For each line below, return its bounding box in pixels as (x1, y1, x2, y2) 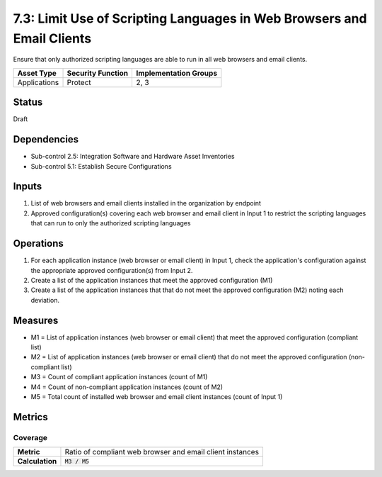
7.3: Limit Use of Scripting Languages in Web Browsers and (13, 11, 367, 26)
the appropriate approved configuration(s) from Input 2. (30, 266, 193, 274)
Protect (66, 77, 91, 87)
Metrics (13, 411, 49, 423)
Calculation (17, 456, 57, 466)
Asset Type (17, 68, 57, 78)
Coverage (13, 432, 48, 442)
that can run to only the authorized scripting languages (30, 219, 191, 228)
